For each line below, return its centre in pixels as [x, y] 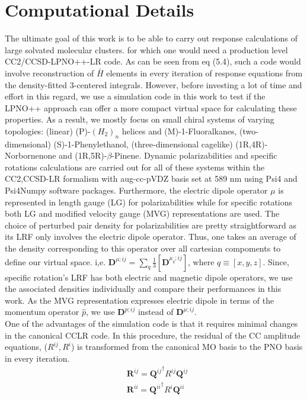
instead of [156, 312]
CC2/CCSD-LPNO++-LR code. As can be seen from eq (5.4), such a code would [153, 61]
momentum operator [42, 312]
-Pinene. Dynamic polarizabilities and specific [194, 155]
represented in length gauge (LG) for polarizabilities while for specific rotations [149, 202]
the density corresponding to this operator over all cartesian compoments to [143, 248]
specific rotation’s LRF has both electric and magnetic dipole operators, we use [149, 277]
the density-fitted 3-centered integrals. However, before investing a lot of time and [153, 84]
